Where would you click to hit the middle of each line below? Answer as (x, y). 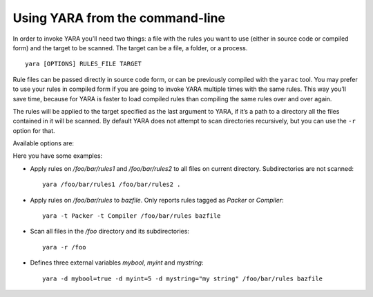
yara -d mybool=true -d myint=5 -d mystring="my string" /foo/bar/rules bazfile (183, 278)
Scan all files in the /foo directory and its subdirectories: (110, 232)
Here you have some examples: (58, 156)
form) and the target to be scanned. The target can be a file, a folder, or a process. (130, 48)
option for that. (34, 130)
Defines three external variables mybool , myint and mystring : (117, 263)
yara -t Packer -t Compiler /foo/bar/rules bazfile (132, 216)
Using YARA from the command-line (119, 18)
